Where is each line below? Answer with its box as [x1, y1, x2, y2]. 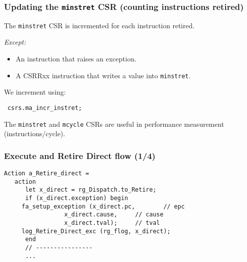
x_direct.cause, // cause [64, 211, 164, 218]
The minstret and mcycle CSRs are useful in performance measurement [4, 118, 224, 129]
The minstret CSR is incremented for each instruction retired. [4, 20, 195, 30]
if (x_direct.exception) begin [25, 194, 128, 202]
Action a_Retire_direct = [4, 170, 89, 177]
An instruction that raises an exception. [15, 53, 137, 64]
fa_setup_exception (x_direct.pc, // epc [21, 203, 185, 210]
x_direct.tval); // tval [64, 219, 160, 226]
